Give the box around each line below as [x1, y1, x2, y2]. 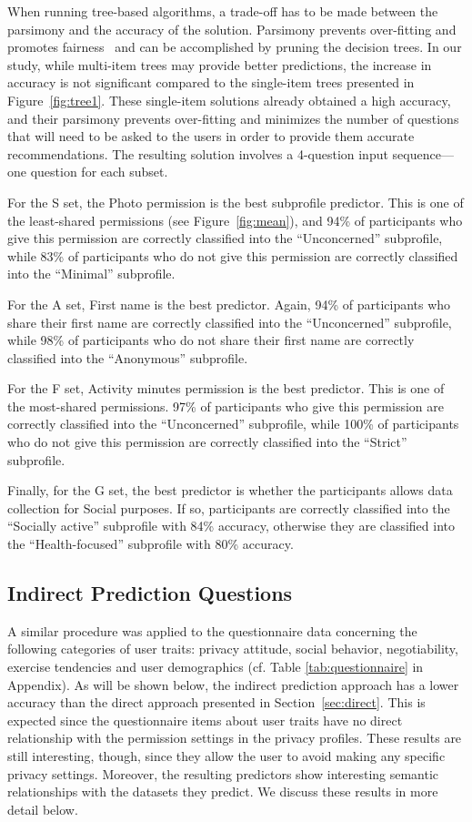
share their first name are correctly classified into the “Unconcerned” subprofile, [7, 312, 452, 331]
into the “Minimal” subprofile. [7, 264, 176, 283]
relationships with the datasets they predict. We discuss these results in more [7, 782, 438, 801]
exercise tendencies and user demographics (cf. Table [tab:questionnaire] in [7, 657, 424, 676]
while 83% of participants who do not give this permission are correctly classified [7, 246, 458, 265]
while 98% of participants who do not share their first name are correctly [7, 330, 415, 350]
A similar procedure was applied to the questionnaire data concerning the [7, 621, 417, 640]
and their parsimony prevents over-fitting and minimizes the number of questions [7, 108, 459, 127]
